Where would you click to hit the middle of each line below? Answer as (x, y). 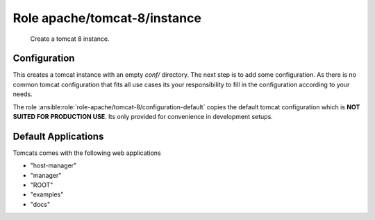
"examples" (47, 194)
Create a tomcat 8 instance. (70, 39)
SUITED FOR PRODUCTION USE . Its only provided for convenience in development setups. (143, 117)
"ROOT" (42, 185)
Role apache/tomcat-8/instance (107, 18)
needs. (23, 94)
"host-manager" (53, 165)
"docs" (40, 204)
